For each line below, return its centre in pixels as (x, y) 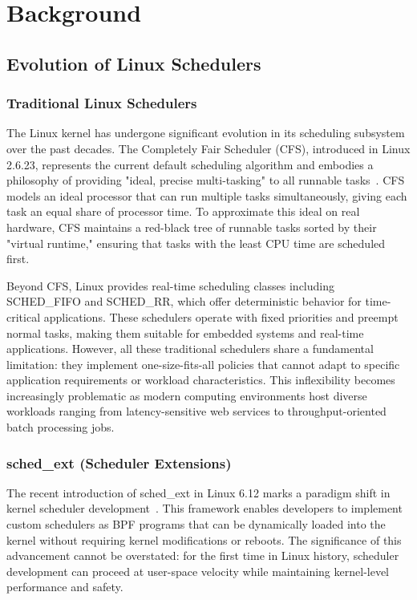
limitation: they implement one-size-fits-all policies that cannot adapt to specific (203, 364)
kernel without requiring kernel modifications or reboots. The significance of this (204, 539)
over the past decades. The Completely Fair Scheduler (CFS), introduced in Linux (208, 148)
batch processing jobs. (61, 427)
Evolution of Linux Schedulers (134, 63)
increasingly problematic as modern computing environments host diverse (187, 395)
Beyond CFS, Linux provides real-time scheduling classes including (170, 285)
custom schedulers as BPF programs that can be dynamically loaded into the (196, 524)
